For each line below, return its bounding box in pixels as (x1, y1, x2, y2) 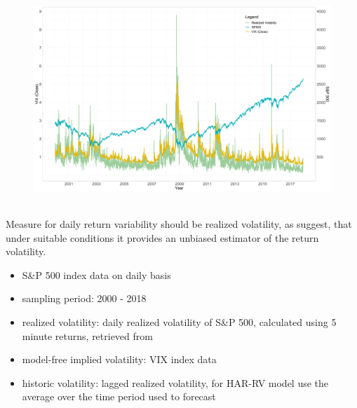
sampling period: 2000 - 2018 (22, 291, 147, 306)
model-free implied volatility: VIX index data (22, 352, 217, 367)
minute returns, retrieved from (22, 328, 153, 343)
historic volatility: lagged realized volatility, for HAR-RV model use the (22, 375, 329, 390)
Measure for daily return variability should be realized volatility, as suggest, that (6, 216, 352, 231)
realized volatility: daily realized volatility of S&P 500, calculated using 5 (22, 314, 337, 329)
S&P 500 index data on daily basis (22, 267, 171, 282)
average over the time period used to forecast (22, 389, 216, 404)
